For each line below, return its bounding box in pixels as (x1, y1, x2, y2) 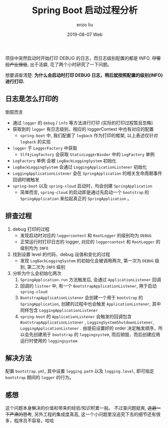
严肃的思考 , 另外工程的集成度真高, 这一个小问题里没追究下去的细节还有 (9, 411, 156, 417)
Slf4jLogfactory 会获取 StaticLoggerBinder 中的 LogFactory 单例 (20, 151, 155, 157)
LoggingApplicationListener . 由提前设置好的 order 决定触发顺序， (20, 325, 158, 331)
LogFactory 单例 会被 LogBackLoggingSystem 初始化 (12, 157, 117, 164)
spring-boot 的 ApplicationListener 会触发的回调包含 (20, 313, 132, 319)
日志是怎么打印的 (5, 94, 59, 103)
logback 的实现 (20, 138, 51, 144)
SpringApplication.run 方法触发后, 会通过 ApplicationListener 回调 (20, 276, 161, 283)
